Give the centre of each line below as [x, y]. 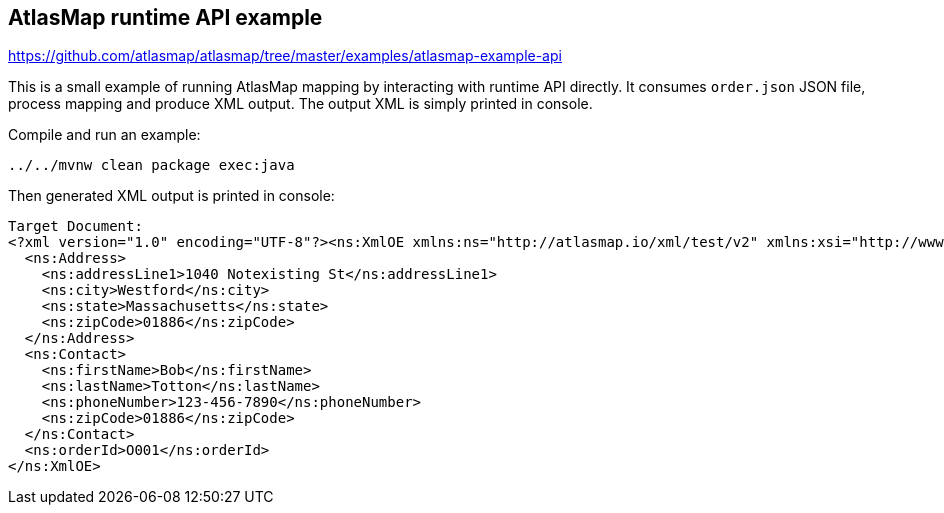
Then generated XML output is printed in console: [171, 196]
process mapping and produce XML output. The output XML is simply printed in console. [300, 104]
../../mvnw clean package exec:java [151, 165]
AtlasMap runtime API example [165, 17]
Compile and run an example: [104, 135]
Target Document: [75, 226]
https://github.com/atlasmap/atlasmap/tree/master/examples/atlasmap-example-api [285, 56]
